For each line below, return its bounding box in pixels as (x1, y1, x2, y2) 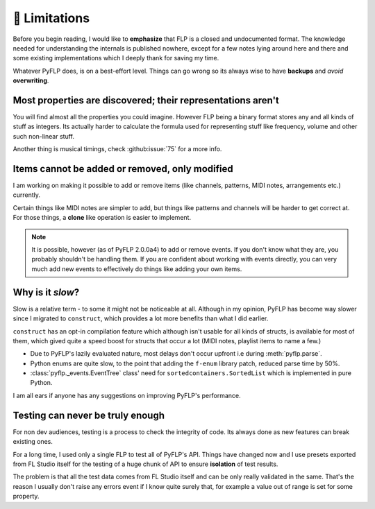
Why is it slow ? (12, 286, 80, 298)
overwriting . (12, 76, 49, 85)
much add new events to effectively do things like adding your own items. (31, 264, 242, 273)
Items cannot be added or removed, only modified (12, 163, 233, 175)
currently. (12, 191, 41, 199)
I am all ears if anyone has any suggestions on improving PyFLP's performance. (12, 391, 241, 399)
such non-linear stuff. (12, 132, 74, 140)
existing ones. (12, 438, 53, 446)
